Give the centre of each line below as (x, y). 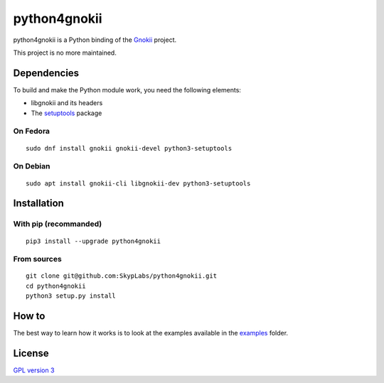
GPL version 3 (34, 370)
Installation (38, 204)
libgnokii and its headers (67, 103)
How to (29, 316)
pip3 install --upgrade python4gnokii (94, 241)
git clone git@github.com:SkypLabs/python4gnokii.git (121, 276)
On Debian (32, 166)
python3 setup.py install (71, 296)
